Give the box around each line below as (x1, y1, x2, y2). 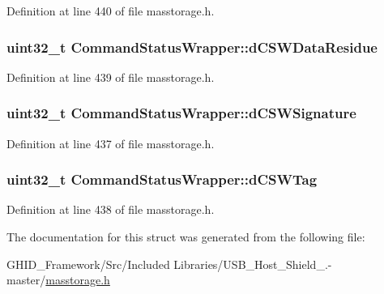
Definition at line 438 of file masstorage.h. (6, 201, 215, 218)
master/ (6, 271, 46, 288)
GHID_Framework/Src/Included (6, 255, 170, 272)
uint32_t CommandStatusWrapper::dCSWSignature (6, 103, 356, 123)
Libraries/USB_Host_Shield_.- (173, 255, 332, 272)
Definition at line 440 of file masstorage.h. (6, 2, 215, 19)
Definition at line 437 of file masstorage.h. (6, 134, 215, 151)
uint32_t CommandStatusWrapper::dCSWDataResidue (6, 36, 378, 57)
